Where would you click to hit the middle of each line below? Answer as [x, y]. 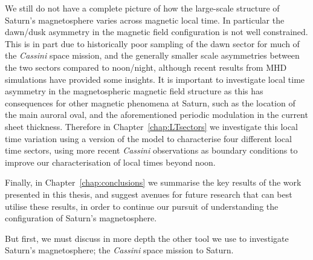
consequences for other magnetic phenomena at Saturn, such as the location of [150, 102]
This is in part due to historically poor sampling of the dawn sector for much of [152, 43]
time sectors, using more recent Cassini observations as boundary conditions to [151, 150]
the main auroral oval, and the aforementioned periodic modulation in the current [156, 115]
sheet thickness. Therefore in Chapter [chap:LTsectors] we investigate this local [152, 126]
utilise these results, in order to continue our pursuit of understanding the [142, 206]
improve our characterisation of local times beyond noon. [110, 162]
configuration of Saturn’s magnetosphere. [81, 218]
